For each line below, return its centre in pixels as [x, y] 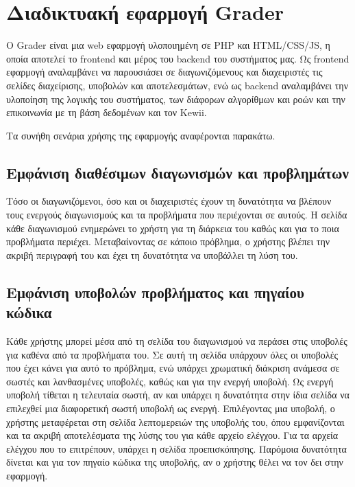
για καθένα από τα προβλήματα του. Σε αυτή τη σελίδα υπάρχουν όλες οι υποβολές [172, 354]
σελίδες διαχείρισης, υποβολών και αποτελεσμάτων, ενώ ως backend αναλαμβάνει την [177, 85]
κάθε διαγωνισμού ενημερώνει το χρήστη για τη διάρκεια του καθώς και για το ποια [173, 228]
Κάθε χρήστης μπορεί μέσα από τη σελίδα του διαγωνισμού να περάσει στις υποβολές [177, 341]
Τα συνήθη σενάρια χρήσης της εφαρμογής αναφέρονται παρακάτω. [141, 135]
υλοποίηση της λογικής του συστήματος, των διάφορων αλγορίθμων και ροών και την [176, 99]
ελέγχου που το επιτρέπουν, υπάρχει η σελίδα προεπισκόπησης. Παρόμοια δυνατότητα [176, 448]
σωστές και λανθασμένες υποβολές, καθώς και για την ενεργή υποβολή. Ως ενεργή [170, 381]
